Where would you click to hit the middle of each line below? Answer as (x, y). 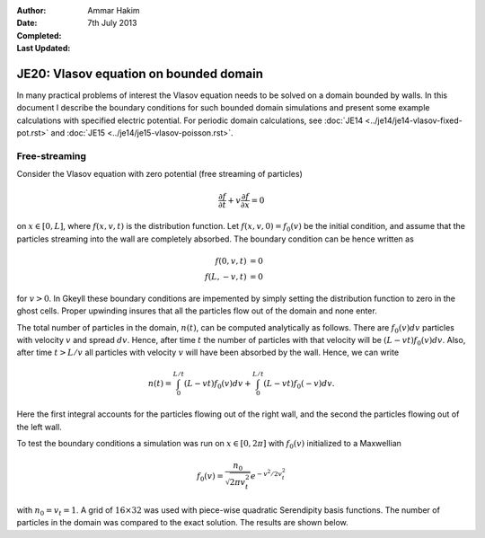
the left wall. (39, 427)
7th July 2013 (112, 23)
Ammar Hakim (114, 10)
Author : (31, 10)
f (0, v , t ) (231, 261)
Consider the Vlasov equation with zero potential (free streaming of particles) (159, 174)
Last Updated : (44, 49)
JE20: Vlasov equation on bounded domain (140, 73)
